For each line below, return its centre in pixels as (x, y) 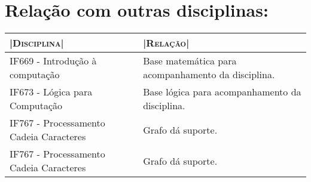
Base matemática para (190, 61)
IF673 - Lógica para (51, 92)
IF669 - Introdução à (53, 61)
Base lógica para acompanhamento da (222, 92)
